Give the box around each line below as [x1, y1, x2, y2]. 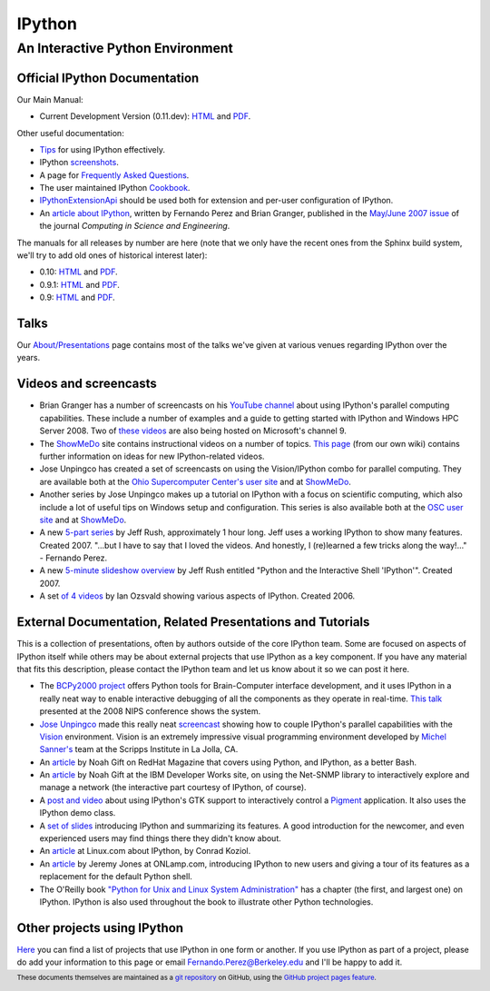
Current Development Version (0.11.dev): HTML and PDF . [39, 111, 251, 122]
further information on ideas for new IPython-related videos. [39, 451, 265, 461]
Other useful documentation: [16, 127, 124, 138]
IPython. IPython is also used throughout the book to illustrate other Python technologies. [39, 896, 374, 907]
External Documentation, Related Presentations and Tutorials [16, 614, 370, 630]
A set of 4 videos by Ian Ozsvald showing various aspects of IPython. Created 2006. [39, 590, 356, 601]
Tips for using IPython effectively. [39, 144, 165, 154]
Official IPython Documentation [16, 70, 200, 85]
